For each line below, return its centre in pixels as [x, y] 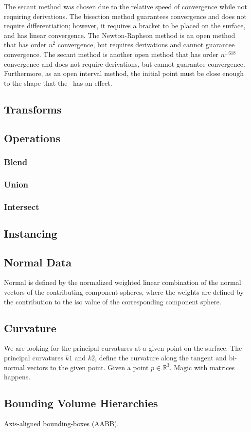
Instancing [31, 233]
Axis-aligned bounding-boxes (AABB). [62, 423]
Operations [32, 138]
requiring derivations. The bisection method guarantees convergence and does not [125, 16]
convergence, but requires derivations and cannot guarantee [146, 45]
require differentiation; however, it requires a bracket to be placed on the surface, [125, 26]
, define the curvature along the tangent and [161, 357]
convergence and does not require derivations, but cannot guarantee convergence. [125, 64]
